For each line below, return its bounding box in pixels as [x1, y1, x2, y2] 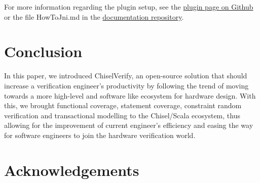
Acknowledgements [4, 159, 139, 180]
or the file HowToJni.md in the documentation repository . [4, 11, 184, 22]
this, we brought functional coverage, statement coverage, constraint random [4, 100, 242, 111]
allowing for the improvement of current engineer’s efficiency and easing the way [4, 120, 253, 130]
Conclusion [4, 41, 83, 62]
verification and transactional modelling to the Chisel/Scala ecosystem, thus [4, 110, 240, 120]
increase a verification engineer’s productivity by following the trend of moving [4, 80, 249, 90]
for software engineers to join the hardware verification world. [4, 129, 196, 140]
